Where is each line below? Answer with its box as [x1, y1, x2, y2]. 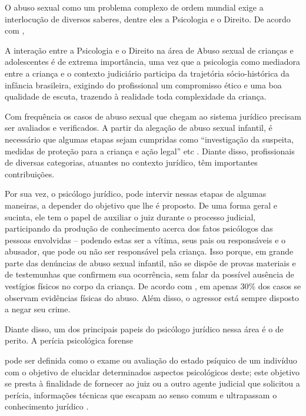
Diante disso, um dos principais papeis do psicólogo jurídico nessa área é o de [5, 322, 284, 335]
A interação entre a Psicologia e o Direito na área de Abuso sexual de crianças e [5, 44, 294, 56]
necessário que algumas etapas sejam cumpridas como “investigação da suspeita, [5, 133, 294, 145]
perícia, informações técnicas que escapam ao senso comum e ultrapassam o [5, 388, 277, 401]
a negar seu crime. [5, 303, 71, 315]
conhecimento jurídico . [5, 400, 89, 412]
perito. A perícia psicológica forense [5, 334, 134, 346]
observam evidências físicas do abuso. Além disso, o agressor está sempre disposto [5, 291, 300, 303]
